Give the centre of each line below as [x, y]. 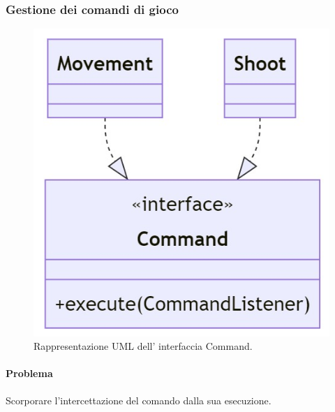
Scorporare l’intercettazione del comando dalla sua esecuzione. [139, 400]
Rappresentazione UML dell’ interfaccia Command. [143, 346]
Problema [29, 373]
